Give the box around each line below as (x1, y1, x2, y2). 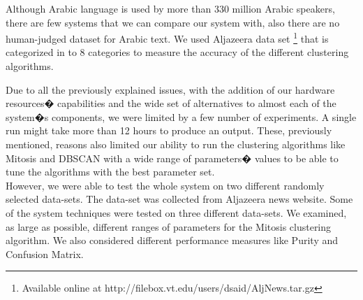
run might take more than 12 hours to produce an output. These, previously (6, 123, 332, 138)
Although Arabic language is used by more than (6, 1, 212, 15)
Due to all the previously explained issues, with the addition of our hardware (6, 82, 335, 97)
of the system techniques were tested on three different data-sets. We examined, (6, 205, 347, 220)
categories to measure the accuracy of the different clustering (88, 45, 349, 59)
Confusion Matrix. (6, 246, 84, 261)
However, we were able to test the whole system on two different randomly (6, 178, 325, 192)
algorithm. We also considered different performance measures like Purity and (6, 233, 338, 248)
